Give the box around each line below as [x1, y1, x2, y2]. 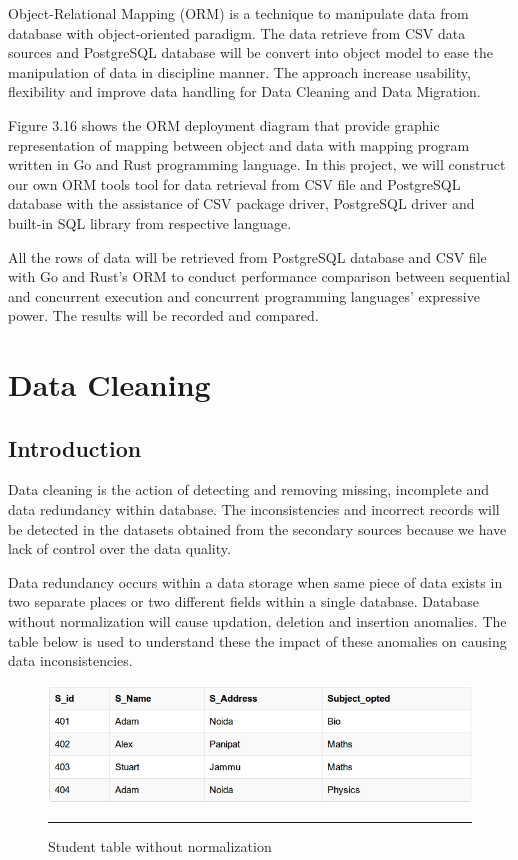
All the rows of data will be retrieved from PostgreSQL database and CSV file [8, 246, 487, 267]
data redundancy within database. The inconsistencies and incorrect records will [8, 499, 500, 520]
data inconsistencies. [8, 650, 133, 671]
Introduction [8, 432, 142, 463]
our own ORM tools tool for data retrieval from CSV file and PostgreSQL [8, 173, 461, 194]
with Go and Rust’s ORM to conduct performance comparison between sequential [8, 266, 511, 287]
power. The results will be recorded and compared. [8, 305, 319, 326]
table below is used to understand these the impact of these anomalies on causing [8, 630, 507, 651]
